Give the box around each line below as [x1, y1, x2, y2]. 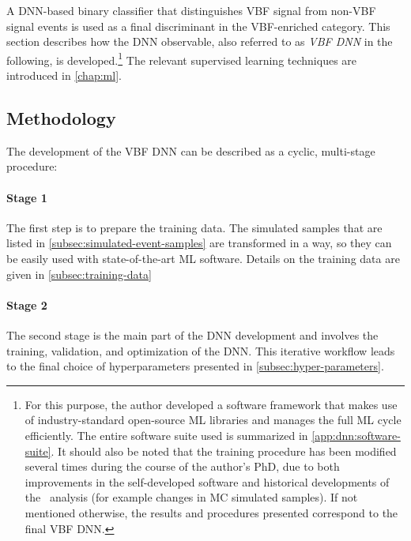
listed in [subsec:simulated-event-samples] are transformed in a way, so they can [6, 235, 392, 251]
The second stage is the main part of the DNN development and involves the [6, 326, 379, 343]
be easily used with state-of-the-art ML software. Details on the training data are [6, 250, 400, 266]
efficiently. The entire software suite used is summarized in [25, 426, 308, 443]
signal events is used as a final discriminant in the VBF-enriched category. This [6, 17, 390, 34]
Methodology [6, 106, 116, 130]
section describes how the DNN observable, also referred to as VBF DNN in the [6, 33, 393, 50]
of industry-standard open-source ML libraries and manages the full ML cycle [25, 411, 402, 428]
